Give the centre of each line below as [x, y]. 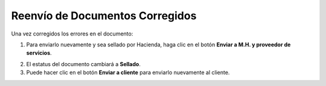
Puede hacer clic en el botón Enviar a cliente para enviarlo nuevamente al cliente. [128, 73]
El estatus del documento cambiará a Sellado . [84, 64]
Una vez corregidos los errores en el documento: [72, 34]
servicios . [39, 53]
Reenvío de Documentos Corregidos [104, 16]
